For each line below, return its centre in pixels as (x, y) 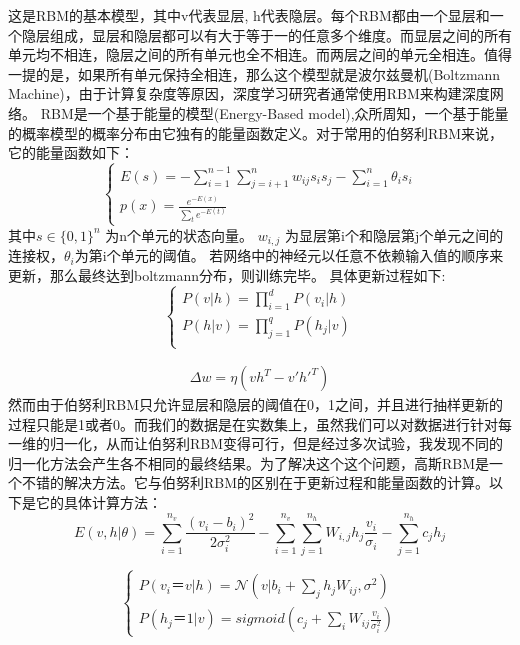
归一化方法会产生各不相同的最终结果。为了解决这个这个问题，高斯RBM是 (249, 462)
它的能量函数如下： (71, 152)
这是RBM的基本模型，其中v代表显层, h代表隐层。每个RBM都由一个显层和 (249, 15)
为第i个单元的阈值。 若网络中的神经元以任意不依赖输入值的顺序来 (289, 255)
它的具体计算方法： (98, 502)
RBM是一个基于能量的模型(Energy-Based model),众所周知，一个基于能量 (274, 112)
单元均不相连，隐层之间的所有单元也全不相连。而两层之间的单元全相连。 (246, 54)
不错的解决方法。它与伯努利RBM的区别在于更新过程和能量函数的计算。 (255, 482)
